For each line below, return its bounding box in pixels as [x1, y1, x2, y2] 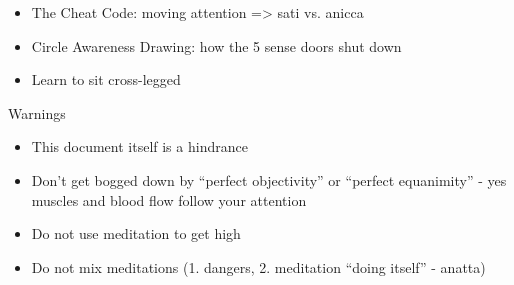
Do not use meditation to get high [31, 223, 241, 244]
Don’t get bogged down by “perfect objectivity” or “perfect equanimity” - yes [31, 169, 507, 190]
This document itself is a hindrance [31, 136, 248, 157]
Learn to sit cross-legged [31, 69, 181, 90]
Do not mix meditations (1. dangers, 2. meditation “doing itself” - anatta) [31, 256, 486, 277]
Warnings [8, 102, 66, 123]
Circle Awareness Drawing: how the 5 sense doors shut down [31, 35, 402, 56]
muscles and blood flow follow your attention [31, 189, 307, 210]
